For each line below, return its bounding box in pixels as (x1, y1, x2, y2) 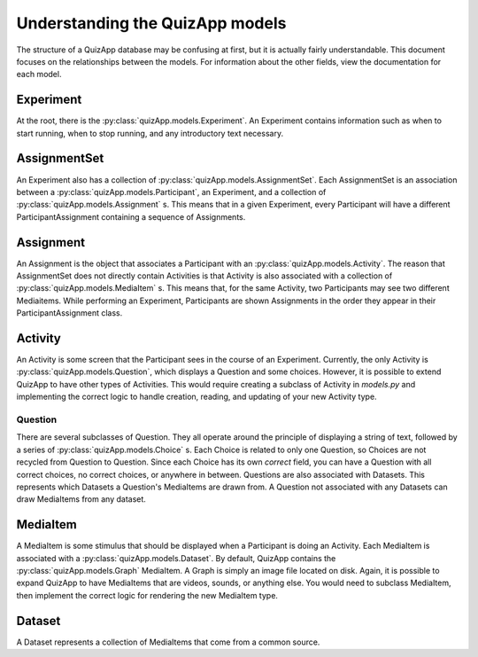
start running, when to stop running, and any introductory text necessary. (16, 128, 283, 138)
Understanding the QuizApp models (16, 13, 287, 33)
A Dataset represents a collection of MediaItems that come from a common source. (16, 637, 320, 647)
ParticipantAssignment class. (16, 308, 123, 318)
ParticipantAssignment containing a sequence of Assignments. (16, 211, 246, 222)
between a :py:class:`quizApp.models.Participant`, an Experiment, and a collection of (16, 186, 327, 197)
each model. (16, 69, 62, 80)
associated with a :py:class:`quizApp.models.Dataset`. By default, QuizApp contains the (16, 552, 336, 563)
